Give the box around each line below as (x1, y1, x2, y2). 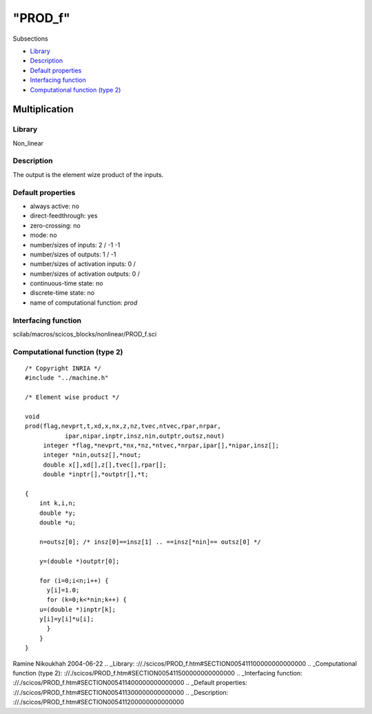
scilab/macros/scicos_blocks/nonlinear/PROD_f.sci (12, 329, 157, 338)
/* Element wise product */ (25, 394, 120, 401)
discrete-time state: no (30, 289, 95, 297)
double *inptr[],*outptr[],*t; (43, 471, 149, 478)
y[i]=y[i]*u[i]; (39, 615, 94, 623)
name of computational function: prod (30, 298, 138, 307)
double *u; (39, 519, 76, 527)
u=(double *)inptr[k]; (39, 605, 116, 613)
